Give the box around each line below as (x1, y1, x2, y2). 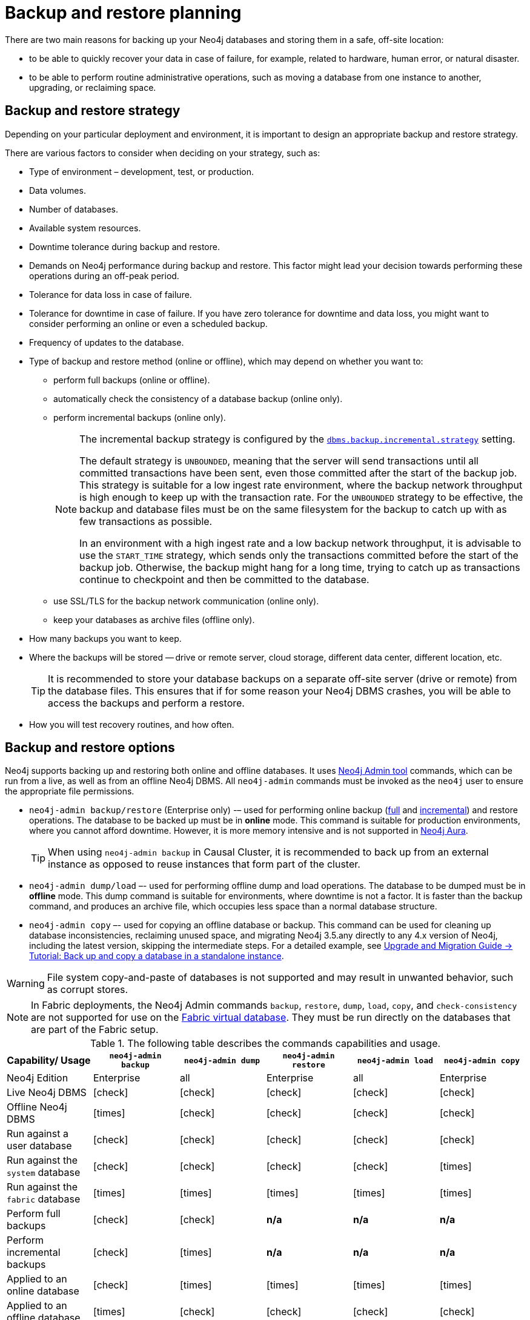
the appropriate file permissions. (5, 786, 134, 797)
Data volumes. (29, 185, 86, 196)
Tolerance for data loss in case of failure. (29, 289, 192, 300)
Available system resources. (29, 222, 141, 233)
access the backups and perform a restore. (48, 696, 245, 709)
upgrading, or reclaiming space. (29, 82, 156, 93)
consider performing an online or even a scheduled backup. (29, 318, 268, 329)
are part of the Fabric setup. (31, 1023, 159, 1036)
